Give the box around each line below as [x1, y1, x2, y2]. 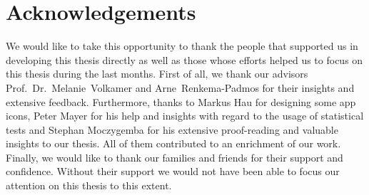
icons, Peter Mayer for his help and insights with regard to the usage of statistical [6, 108, 364, 123]
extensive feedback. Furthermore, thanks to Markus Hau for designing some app [6, 94, 356, 109]
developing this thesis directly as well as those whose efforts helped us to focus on [6, 52, 363, 67]
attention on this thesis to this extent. [6, 178, 172, 193]
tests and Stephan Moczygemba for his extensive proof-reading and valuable [6, 122, 338, 137]
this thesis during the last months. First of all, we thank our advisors [6, 66, 308, 81]
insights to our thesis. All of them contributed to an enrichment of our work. [6, 136, 341, 151]
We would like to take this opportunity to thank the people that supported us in [6, 38, 358, 53]
